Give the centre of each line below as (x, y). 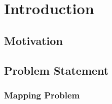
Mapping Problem (42, 95)
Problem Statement (57, 70)
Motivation (33, 40)
